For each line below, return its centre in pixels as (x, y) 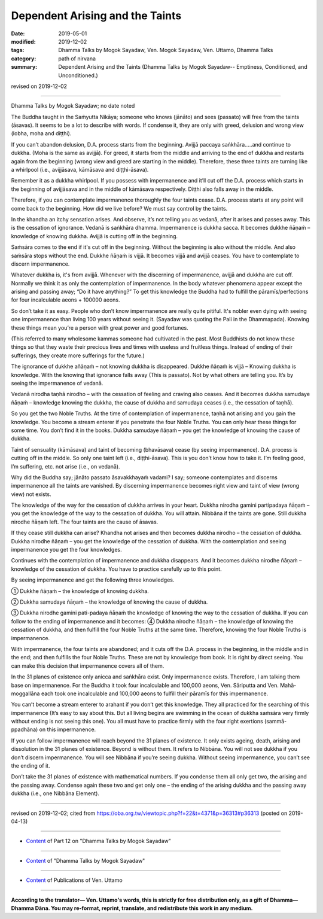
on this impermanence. (68, 729)
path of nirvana (77, 58)
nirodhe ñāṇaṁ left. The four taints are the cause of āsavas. (85, 522)
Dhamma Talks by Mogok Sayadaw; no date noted (73, 106)
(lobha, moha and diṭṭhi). (41, 133)
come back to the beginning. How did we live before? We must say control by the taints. (119, 208)
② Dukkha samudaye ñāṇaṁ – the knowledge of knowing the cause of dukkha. (109, 602)
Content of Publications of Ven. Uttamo (74, 880)
